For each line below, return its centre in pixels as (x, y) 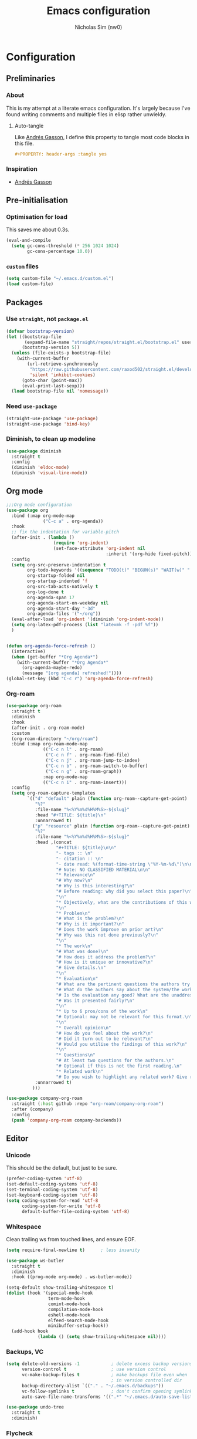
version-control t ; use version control (94, 1369)
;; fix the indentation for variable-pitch (65, 532)
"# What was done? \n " (82, 951)
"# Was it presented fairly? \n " (95, 1001)
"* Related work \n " (80, 1071)
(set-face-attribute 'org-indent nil (99, 548)
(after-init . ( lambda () (43, 538)
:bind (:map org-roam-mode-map (50, 744)
